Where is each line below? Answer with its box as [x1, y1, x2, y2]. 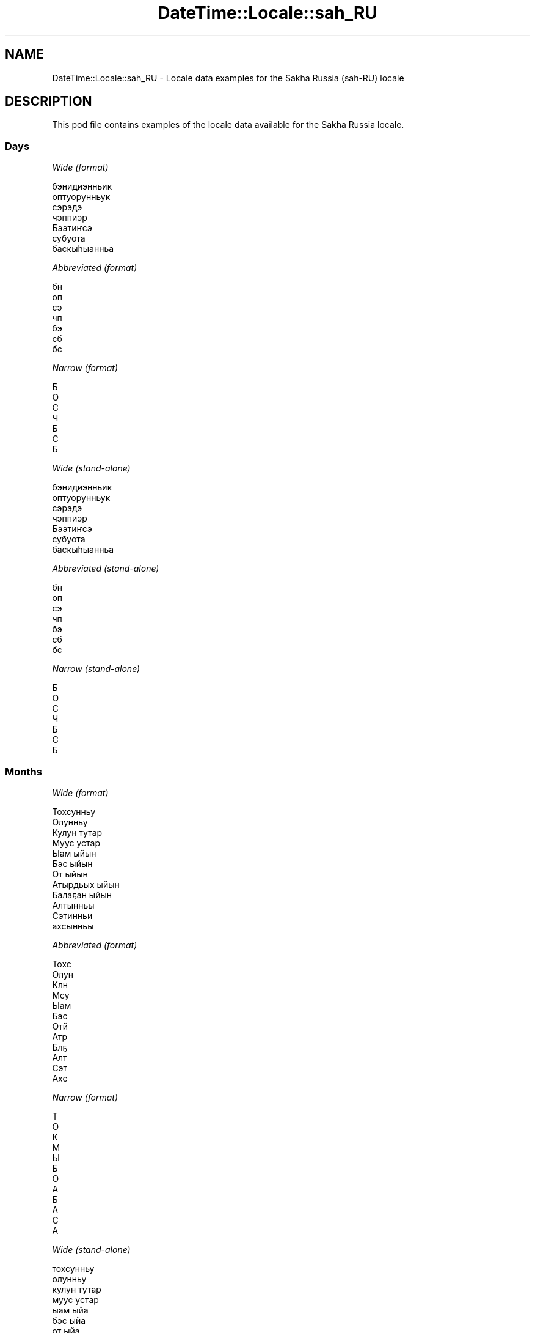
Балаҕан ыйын [52, 889, 112, 900]
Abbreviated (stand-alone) [52, 563, 159, 574]
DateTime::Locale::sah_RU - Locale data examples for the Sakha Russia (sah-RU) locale [52, 72, 404, 83]
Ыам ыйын [52, 847, 96, 859]
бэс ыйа [52, 1315, 86, 1326]
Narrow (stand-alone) [52, 663, 140, 674]
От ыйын [52, 868, 88, 879]
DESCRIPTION [5, 94, 92, 109]
